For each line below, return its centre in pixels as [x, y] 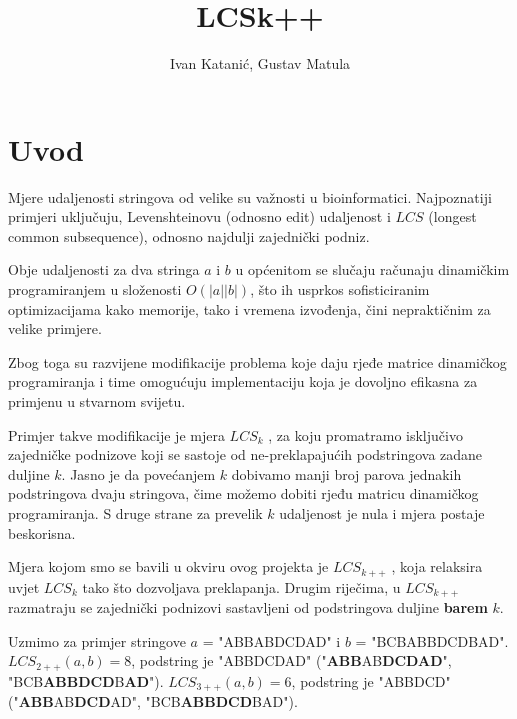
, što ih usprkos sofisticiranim [340, 289]
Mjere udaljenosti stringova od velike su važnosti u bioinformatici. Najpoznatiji [250, 196]
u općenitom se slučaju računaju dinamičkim [372, 269]
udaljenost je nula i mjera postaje [382, 512]
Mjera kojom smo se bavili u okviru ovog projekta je [168, 566]
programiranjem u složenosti [95, 289]
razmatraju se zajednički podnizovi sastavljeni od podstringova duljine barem [248, 607]
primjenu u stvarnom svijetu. [97, 401]
